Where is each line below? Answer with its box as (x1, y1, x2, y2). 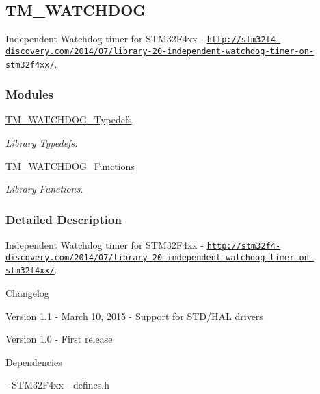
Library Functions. (5, 182, 83, 196)
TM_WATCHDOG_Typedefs (5, 112, 132, 127)
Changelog (5, 285, 49, 299)
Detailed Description (5, 210, 122, 227)
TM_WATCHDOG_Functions (5, 158, 135, 173)
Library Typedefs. (5, 135, 78, 149)
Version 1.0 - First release (5, 332, 113, 346)
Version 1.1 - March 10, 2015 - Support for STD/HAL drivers (5, 308, 263, 323)
